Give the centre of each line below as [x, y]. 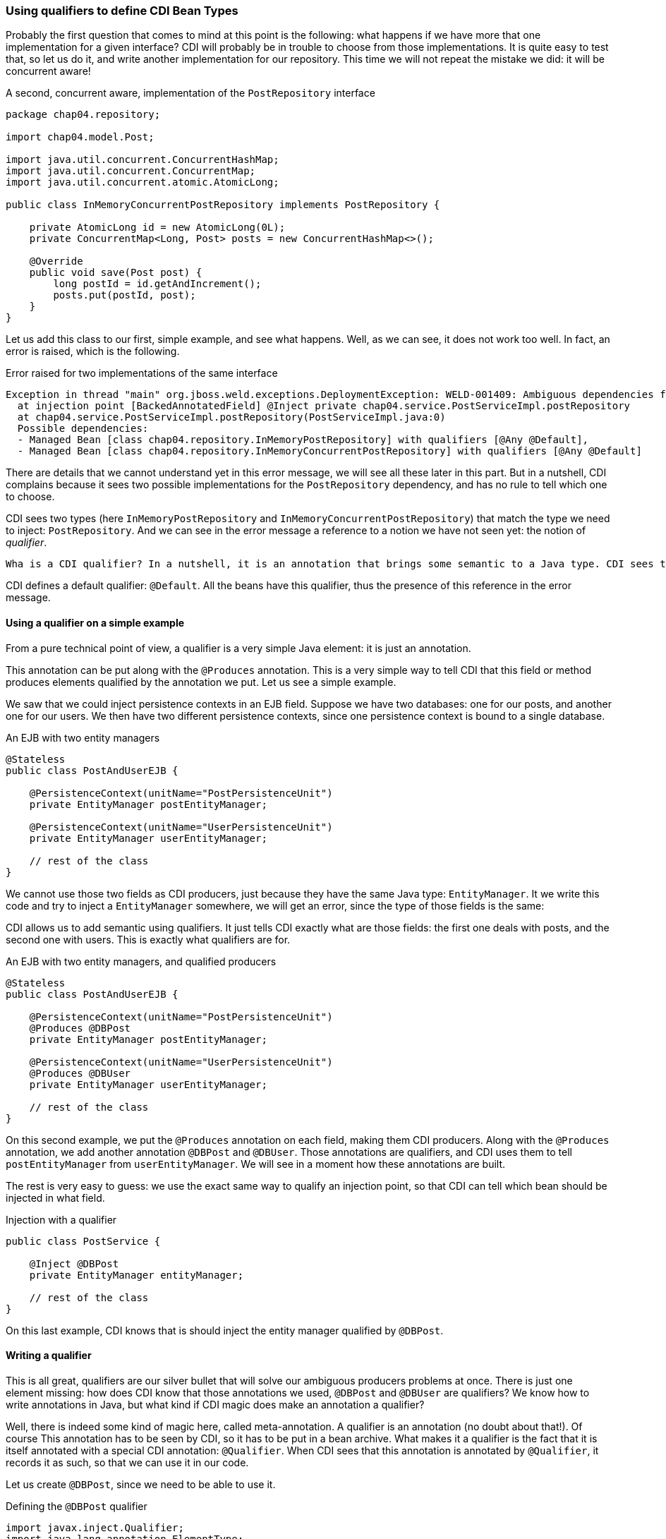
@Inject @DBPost [74, 1263]
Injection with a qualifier [61, 1219]
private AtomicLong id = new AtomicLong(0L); [157, 228]
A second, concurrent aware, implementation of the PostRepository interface [190, 93]
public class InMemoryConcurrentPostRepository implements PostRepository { [223, 205]
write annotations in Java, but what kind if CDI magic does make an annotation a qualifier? [215, 1404]
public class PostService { [83, 1241]
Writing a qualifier [49, 1356]
